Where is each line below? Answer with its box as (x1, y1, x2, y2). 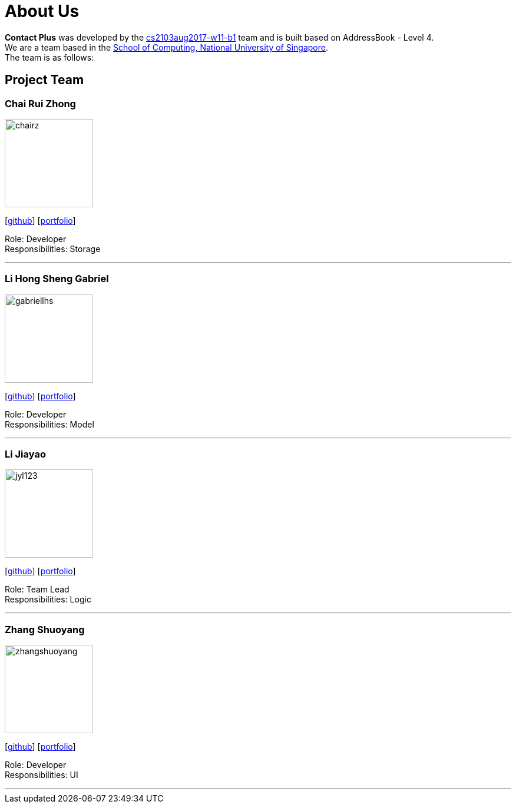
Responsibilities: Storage (5, 243, 101, 254)
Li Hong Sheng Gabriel (5, 273, 109, 285)
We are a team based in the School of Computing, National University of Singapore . (5, 42, 329, 52)
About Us (5, 1, 80, 21)
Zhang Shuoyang (5, 623, 85, 635)
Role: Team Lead (5, 584, 70, 595)
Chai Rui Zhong (5, 97, 76, 110)
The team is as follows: (5, 52, 94, 62)
